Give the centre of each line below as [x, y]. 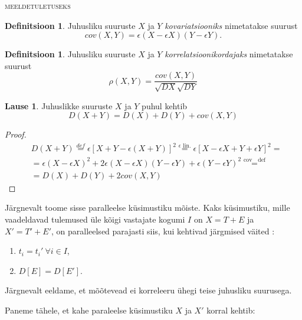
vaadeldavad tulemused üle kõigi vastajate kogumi [95, 219]
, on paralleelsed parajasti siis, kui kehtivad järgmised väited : [163, 231]
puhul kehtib [165, 105]
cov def [255, 160]
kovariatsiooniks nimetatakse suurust [231, 25]
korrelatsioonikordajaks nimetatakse [229, 54]
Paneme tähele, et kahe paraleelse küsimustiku [89, 310]
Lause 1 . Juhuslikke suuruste [59, 105]
